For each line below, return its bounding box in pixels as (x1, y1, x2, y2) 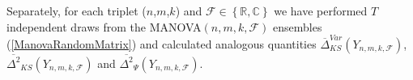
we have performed (274, 2, 368, 19)
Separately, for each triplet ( (6, 2, 147, 19)
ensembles (273, 18, 322, 35)
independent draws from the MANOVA (6, 18, 202, 35)
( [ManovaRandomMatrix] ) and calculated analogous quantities (6, 35, 317, 52)
